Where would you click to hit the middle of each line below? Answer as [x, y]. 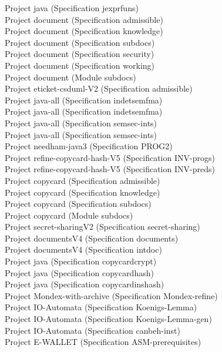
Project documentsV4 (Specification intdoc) [83, 249]
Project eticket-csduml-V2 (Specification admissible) [99, 88]
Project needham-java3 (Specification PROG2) [89, 146]
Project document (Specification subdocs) [80, 42]
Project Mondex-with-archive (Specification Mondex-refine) [111, 295]
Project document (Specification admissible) [84, 19]
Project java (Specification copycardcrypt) [81, 261]
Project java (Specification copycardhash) [79, 272]
